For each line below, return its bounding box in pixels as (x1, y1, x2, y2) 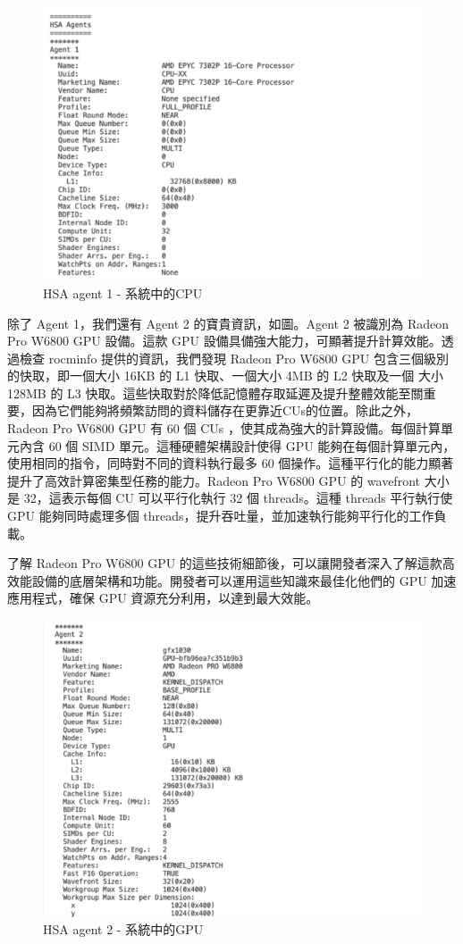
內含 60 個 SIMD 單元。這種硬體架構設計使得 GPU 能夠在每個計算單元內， (19, 436, 456, 455)
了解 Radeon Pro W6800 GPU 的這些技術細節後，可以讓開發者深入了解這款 (7, 554, 442, 572)
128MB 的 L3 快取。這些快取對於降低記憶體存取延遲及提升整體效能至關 (7, 383, 424, 402)
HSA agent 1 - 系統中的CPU (43, 283, 203, 302)
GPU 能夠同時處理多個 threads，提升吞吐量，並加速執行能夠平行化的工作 (7, 506, 434, 525)
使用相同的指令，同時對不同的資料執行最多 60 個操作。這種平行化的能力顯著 (7, 454, 454, 472)
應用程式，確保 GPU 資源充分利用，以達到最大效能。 (7, 589, 319, 607)
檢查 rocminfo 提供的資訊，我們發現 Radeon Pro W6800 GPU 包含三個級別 (19, 348, 449, 367)
